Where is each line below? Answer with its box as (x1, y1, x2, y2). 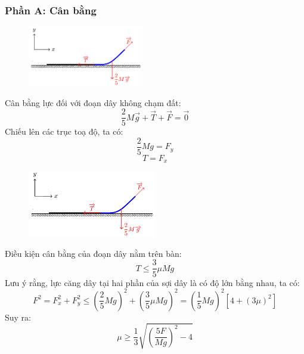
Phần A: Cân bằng (5, 2, 97, 17)
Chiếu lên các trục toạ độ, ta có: (5, 125, 123, 138)
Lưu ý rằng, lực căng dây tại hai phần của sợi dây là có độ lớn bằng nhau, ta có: (5, 276, 300, 288)
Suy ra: (5, 310, 32, 323)
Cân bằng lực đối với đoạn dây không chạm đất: (5, 96, 181, 108)
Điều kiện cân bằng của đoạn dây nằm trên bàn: (5, 247, 182, 259)
